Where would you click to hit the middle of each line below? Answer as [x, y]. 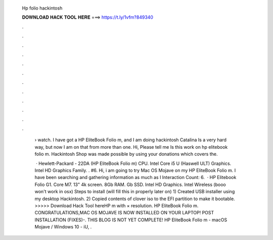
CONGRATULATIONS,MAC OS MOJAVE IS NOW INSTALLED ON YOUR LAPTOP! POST [124, 213]
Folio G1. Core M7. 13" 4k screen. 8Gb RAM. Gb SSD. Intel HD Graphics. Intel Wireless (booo [130, 185]
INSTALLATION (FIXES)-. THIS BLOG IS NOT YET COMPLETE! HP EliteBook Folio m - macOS [131, 220]
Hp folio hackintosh [42, 8]
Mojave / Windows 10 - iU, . [63, 227]
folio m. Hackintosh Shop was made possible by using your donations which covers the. [126, 154]
